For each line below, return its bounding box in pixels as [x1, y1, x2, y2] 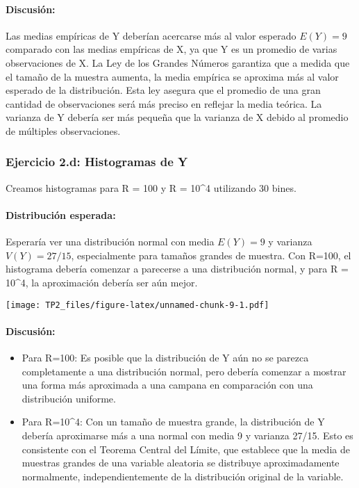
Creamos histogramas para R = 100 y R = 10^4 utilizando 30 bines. [6, 180, 297, 195]
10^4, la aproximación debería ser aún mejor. [6, 275, 198, 289]
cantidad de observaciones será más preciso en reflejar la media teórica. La [6, 96, 322, 111]
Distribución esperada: [6, 207, 116, 222]
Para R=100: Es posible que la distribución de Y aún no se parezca [22, 350, 309, 364]
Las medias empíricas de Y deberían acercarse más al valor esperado [6, 28, 297, 42]
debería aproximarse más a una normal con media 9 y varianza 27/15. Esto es [22, 428, 353, 442]
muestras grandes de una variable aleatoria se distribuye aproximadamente [22, 455, 340, 470]
